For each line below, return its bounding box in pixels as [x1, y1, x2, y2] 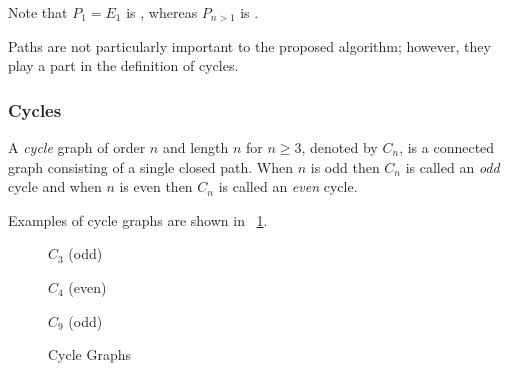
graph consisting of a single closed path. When [8, 156, 294, 177]
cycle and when [8, 176, 102, 197]
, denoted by [301, 137, 378, 157]
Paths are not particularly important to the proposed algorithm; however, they [8, 35, 491, 56]
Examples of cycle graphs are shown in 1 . [8, 209, 268, 230]
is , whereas [126, 2, 198, 22]
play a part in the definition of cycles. [8, 55, 239, 76]
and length [162, 137, 229, 157]
